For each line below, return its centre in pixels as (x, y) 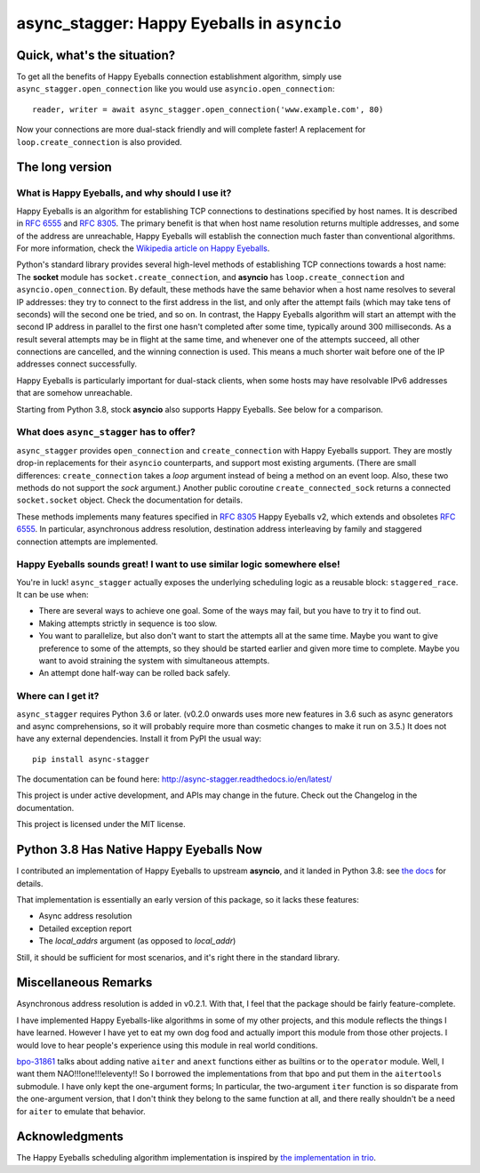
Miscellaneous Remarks (84, 983)
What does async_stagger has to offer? (106, 432)
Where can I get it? (58, 696)
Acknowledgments (70, 1137)
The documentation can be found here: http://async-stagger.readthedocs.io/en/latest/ (174, 779)
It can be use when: (52, 595)
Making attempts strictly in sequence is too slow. (128, 623)
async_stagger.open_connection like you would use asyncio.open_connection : (176, 89)
